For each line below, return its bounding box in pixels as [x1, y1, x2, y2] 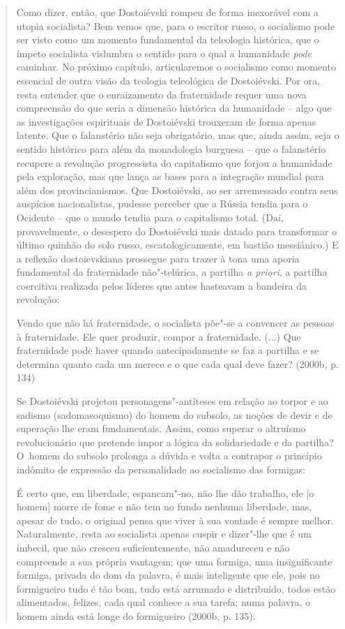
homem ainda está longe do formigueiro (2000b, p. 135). [16, 608, 256, 623]
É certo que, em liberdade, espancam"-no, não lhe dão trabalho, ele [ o [16, 485, 314, 500]
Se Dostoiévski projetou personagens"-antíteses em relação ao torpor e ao [16, 394, 328, 408]
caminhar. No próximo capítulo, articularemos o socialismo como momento [16, 59, 336, 74]
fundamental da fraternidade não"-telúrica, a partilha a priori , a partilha [16, 265, 328, 279]
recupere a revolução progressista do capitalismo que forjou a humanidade [16, 155, 332, 170]
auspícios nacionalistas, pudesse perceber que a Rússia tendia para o [16, 196, 308, 211]
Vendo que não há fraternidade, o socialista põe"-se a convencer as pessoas [16, 316, 335, 330]
